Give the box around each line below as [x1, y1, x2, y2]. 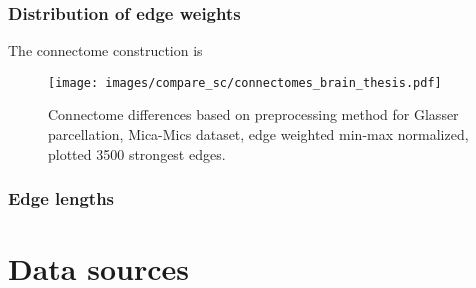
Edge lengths [8, 186, 115, 211]
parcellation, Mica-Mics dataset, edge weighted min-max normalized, [48, 124, 469, 145]
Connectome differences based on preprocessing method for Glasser [48, 104, 459, 125]
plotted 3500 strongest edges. [48, 143, 226, 164]
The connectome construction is [8, 40, 203, 61]
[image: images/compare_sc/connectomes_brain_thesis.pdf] [48, 75, 442, 90]
